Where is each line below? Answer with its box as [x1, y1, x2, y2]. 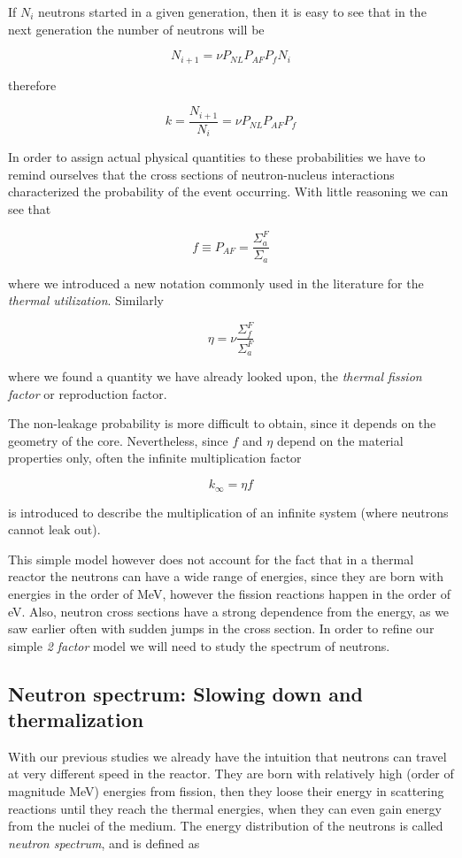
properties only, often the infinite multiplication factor [8, 448, 302, 467]
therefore [8, 75, 57, 94]
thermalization [8, 706, 144, 733]
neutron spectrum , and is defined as [8, 833, 200, 852]
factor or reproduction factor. [8, 384, 167, 402]
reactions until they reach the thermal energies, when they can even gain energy [8, 799, 442, 817]
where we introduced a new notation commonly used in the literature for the [8, 273, 424, 292]
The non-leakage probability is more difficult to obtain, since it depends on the [8, 414, 436, 433]
